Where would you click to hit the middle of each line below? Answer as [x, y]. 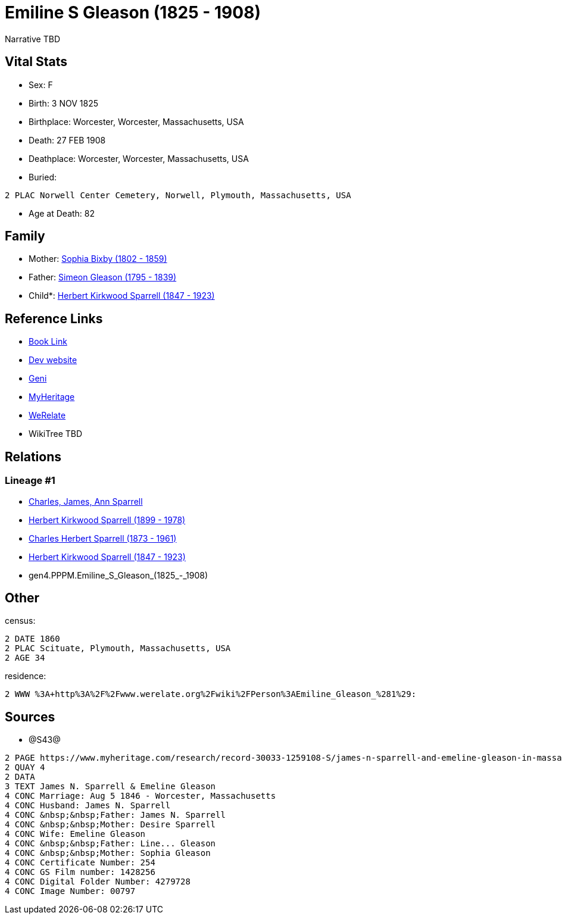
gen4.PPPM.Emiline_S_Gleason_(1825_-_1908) [118, 575]
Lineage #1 [30, 481]
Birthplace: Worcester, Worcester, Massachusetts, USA [136, 121]
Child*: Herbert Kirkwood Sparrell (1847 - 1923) [122, 296]
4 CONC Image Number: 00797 [70, 891]
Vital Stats [36, 62]
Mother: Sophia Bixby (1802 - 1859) [98, 259]
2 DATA [20, 777]
